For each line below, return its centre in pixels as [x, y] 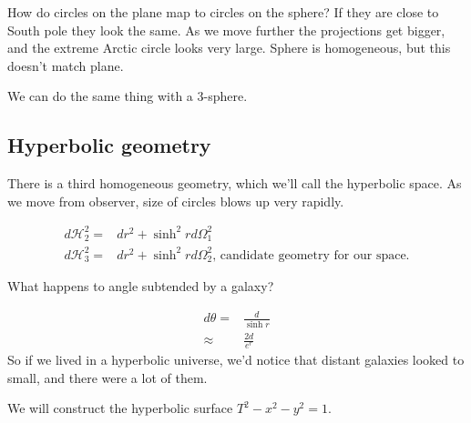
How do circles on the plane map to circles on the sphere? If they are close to [223, 12]
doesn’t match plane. [66, 65]
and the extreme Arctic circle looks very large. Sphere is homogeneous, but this [229, 48]
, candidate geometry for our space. [311, 255]
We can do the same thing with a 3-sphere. [128, 96]
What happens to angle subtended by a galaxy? [141, 286]
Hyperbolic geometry [109, 145]
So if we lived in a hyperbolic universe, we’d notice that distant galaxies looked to [236, 360]
